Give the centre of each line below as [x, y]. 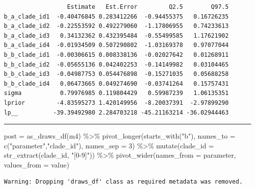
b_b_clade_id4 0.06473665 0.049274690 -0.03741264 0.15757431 [116, 83]
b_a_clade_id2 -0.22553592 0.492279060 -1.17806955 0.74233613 [116, 26]
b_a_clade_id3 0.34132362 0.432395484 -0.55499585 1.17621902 [116, 35]
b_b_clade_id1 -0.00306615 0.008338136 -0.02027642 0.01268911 [116, 55]
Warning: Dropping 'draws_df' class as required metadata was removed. [123, 181]
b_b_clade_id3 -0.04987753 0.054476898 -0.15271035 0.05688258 [116, 74]
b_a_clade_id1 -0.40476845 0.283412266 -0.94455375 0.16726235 [116, 16]
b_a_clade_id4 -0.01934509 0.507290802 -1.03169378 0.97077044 [116, 45]
